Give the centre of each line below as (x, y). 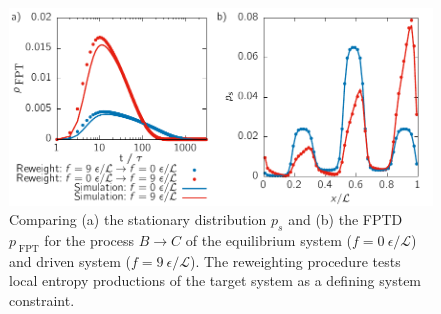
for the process (89, 240)
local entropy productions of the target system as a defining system (215, 280)
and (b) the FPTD (345, 219)
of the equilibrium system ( (269, 240)
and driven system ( (70, 260)
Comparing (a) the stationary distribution (138, 219)
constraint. (42, 300)
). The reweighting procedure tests (295, 260)
